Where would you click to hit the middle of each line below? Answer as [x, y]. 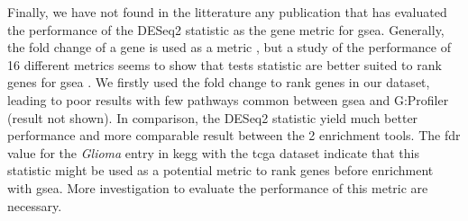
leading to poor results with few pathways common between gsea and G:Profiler [228, 99]
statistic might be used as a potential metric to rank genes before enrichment [220, 170]
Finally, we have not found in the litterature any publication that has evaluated [227, 12]
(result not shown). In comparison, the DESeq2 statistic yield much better [213, 117]
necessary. [35, 205]
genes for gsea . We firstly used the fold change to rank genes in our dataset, [219, 82]
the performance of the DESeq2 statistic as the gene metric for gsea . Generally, [226, 29]
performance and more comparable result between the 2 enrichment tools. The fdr [234, 135]
